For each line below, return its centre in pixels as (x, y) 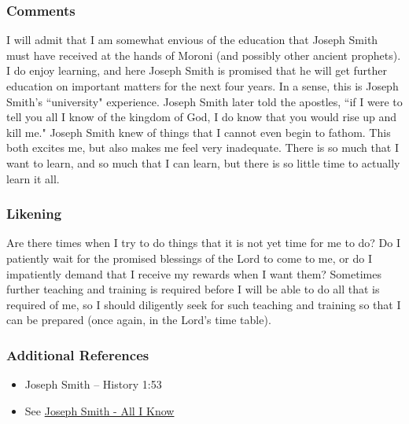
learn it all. (33, 178)
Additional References (78, 354)
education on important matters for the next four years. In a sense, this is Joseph (203, 86)
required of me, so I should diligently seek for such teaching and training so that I (204, 304)
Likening (34, 214)
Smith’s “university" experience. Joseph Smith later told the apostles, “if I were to (204, 101)
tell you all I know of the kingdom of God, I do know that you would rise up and (202, 117)
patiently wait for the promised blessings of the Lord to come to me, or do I (189, 258)
